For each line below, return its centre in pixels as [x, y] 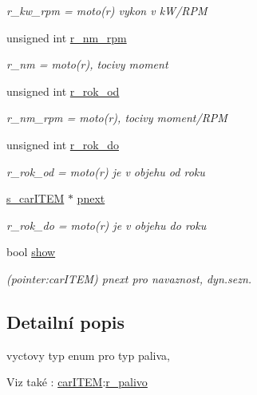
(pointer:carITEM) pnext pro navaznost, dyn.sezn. [129, 278]
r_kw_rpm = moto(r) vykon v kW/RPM [107, 10]
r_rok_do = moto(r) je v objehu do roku [107, 225]
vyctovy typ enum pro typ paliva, [89, 355]
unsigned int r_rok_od [63, 91]
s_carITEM [36, 198]
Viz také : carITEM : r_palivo [77, 382]
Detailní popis [66, 321]
